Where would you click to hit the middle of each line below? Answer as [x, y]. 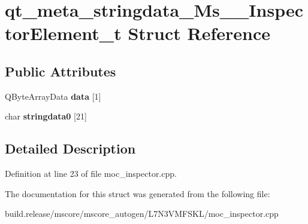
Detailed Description [70, 148]
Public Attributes [61, 71]
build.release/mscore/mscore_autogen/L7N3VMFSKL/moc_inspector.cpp [142, 214]
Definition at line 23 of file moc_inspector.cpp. [91, 174]
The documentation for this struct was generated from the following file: [138, 193]
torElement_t [63, 33]
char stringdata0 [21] [46, 116]
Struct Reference [199, 33]
